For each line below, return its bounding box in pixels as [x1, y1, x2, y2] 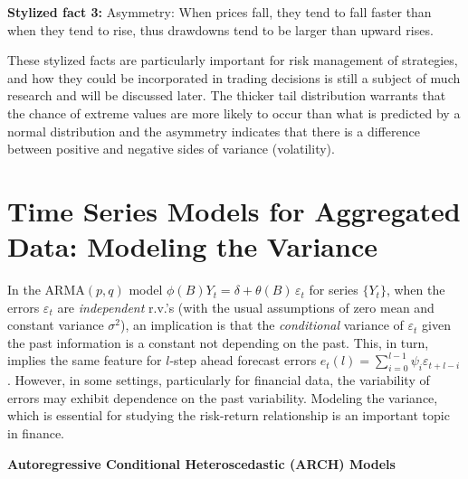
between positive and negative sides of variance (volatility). [7, 139, 335, 158]
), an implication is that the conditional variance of [120, 315, 404, 334]
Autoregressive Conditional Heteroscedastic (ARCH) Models [7, 454, 396, 473]
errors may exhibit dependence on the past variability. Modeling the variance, [7, 388, 438, 407]
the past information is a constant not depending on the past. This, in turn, [7, 333, 429, 352]
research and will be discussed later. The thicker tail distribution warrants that [7, 86, 446, 105]
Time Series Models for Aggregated [7, 192, 461, 229]
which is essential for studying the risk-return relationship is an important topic [7, 406, 450, 425]
